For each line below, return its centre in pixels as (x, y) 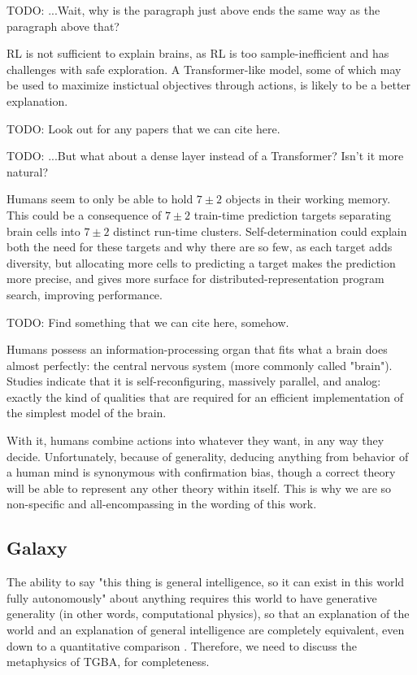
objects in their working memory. (308, 199)
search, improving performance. (85, 294)
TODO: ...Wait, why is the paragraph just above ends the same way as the (193, 10)
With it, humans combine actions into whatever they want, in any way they (195, 440)
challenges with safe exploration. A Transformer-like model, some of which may (204, 69)
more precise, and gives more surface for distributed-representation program (195, 279)
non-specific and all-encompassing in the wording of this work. (162, 504)
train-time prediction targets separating (292, 214)
